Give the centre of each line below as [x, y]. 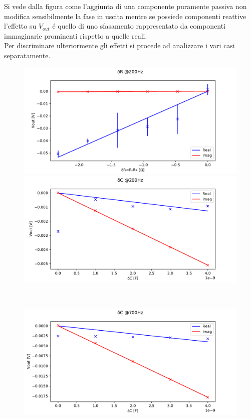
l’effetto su [20, 26]
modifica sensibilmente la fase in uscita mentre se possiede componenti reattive [125, 16]
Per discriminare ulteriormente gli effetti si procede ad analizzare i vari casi [119, 45]
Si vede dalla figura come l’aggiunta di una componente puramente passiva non [125, 6]
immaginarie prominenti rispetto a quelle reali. [76, 35]
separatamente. [27, 55]
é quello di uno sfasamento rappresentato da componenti [139, 26]
